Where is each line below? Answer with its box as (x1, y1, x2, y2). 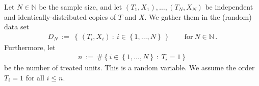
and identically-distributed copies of (4, 11, 116, 22)
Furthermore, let (4, 41, 56, 52)
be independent (205, 2, 253, 12)
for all (25, 72, 44, 83)
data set (4, 21, 30, 32)
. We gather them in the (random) (144, 11, 252, 22)
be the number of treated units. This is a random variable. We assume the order (4, 62, 255, 73)
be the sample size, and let (39, 2, 122, 12)
